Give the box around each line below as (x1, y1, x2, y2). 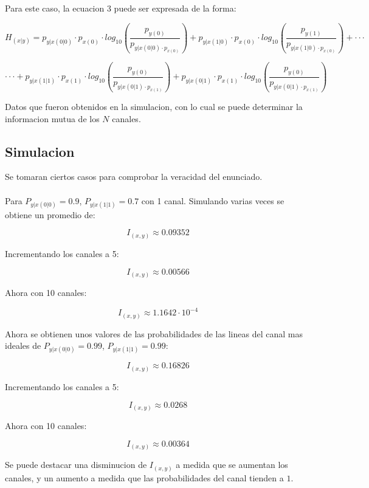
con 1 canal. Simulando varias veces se (141, 194, 285, 207)
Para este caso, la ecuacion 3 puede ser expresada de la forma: (5, 2, 236, 14)
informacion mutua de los (5, 112, 100, 125)
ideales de (5, 339, 41, 352)
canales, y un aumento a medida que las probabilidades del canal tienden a (5, 471, 284, 484)
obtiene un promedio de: (5, 208, 95, 221)
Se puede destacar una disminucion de (5, 458, 147, 471)
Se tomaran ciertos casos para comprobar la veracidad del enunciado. (5, 170, 263, 183)
